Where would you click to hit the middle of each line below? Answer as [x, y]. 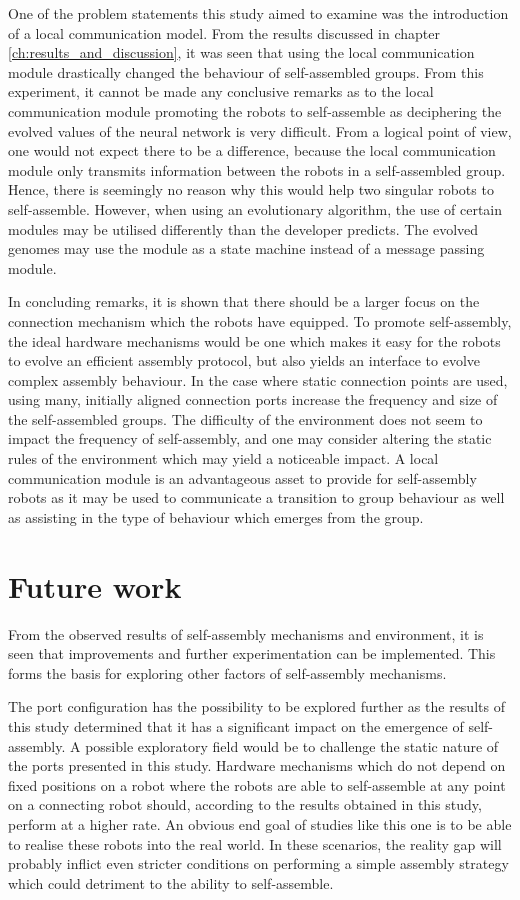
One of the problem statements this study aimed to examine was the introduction [258, 13]
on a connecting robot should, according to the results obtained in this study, [245, 804]
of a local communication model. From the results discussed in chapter [224, 32]
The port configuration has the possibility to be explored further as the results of [256, 706]
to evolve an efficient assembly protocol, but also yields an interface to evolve [244, 360]
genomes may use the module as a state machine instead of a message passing [246, 248]
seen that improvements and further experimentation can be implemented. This [252, 653]
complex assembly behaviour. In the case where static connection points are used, [258, 379]
